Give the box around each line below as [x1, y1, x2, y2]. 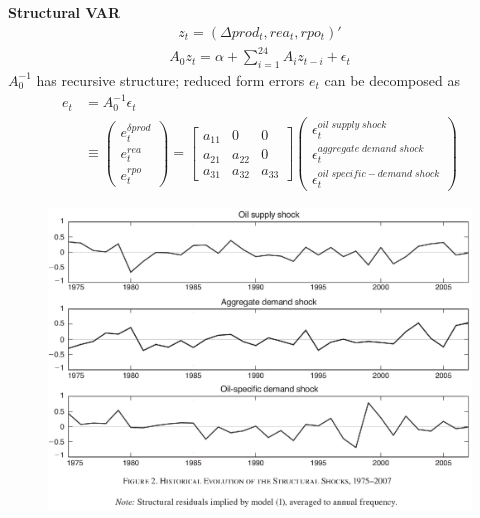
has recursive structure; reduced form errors [36, 69, 305, 90]
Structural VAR [8, 2, 121, 22]
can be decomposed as [324, 69, 460, 90]
